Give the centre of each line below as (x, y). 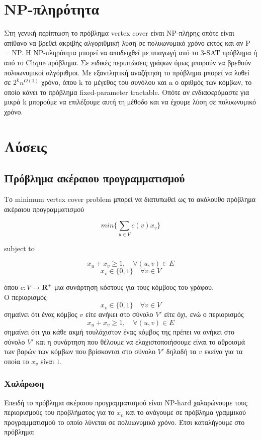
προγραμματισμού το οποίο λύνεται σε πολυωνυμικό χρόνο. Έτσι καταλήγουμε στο (124, 422)
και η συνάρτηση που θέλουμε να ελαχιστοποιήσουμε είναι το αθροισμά (141, 341)
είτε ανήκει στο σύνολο (119, 314)
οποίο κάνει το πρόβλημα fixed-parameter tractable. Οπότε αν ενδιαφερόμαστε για (127, 92)
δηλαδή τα (181, 351)
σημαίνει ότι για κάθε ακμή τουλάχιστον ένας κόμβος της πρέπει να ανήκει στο (119, 331)
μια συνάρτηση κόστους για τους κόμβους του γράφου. (134, 287)
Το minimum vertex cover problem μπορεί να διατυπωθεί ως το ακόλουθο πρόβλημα (130, 199)
